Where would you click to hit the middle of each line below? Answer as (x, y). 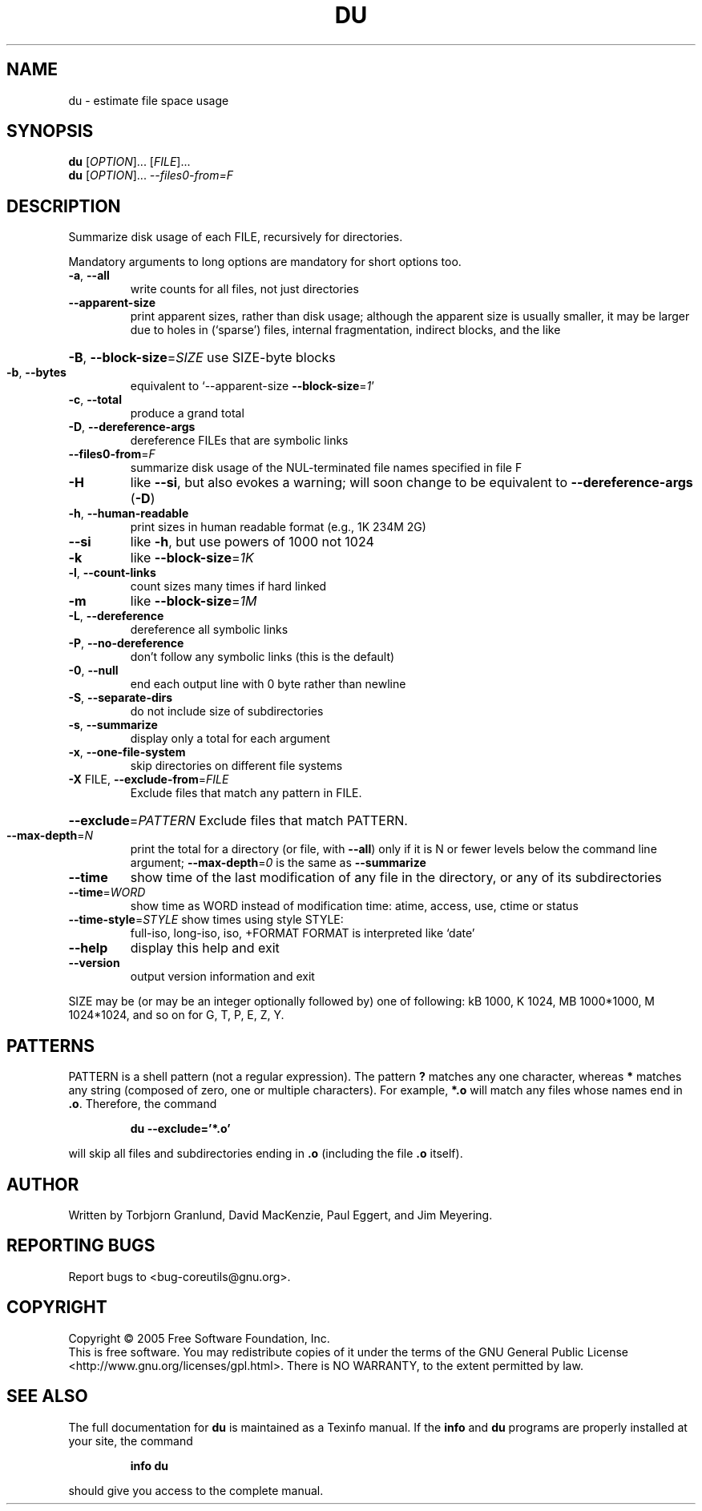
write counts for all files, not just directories (244, 289)
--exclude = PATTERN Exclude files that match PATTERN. (238, 821)
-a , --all (89, 276)
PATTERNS (51, 1046)
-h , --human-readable (129, 514)
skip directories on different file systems (236, 766)
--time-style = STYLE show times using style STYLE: (206, 920)
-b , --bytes (36, 373)
